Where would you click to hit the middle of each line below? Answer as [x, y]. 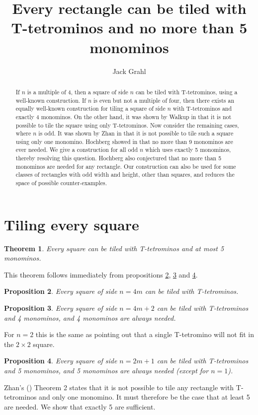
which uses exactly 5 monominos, [188, 150]
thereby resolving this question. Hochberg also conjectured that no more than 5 [119, 158]
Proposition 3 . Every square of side [61, 308]
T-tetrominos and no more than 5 [129, 28]
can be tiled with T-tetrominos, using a [186, 92]
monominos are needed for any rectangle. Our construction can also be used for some [126, 166]
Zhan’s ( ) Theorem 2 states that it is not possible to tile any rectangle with [119, 387]
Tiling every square [72, 224]
